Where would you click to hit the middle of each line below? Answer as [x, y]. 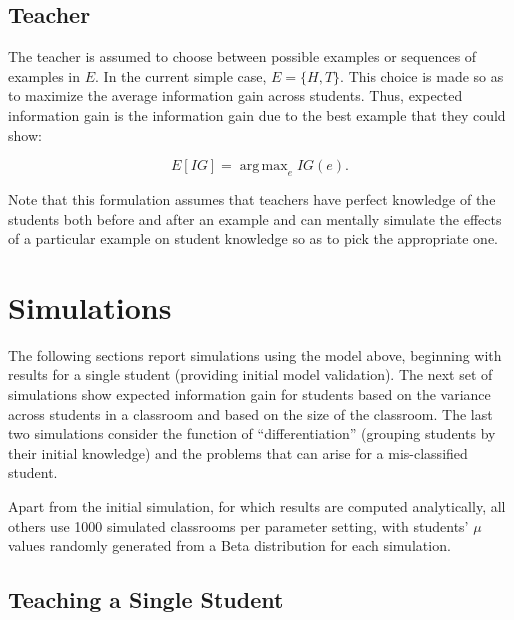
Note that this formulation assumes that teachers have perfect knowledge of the [252, 198]
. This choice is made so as [422, 75]
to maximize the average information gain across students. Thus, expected [235, 95]
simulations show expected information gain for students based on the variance [249, 394]
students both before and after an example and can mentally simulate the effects [255, 218]
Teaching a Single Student [146, 599]
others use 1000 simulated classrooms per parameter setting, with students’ [238, 525]
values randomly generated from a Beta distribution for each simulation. [229, 545]
